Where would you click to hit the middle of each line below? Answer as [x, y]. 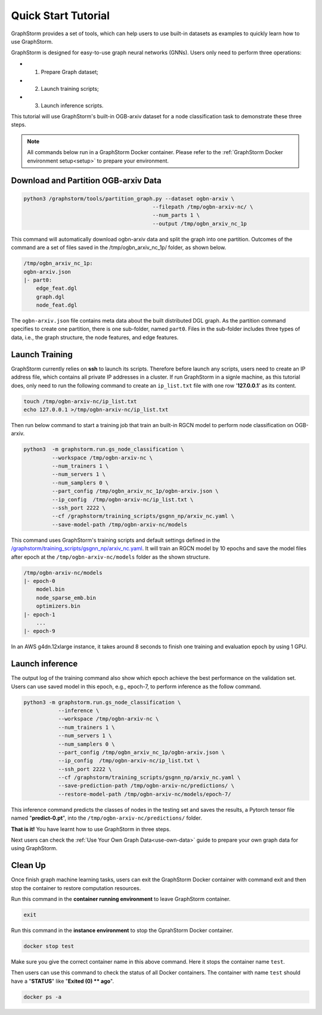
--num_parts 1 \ [176, 215]
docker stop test [49, 946]
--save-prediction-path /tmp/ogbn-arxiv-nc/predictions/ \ [146, 786]
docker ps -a [43, 997]
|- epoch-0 [39, 581]
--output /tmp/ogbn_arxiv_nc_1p [200, 223]
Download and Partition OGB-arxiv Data [86, 181]
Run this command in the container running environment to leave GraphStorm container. [121, 899]
